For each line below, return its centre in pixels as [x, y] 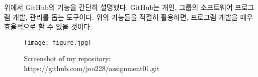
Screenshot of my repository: [67, 58]
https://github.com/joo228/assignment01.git [92, 68]
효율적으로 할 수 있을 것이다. [48, 27]
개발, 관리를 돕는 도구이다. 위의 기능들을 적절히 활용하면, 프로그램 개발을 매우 [133, 17]
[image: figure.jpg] [58, 42]
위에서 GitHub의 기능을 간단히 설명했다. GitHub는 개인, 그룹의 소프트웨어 [118, 7]
